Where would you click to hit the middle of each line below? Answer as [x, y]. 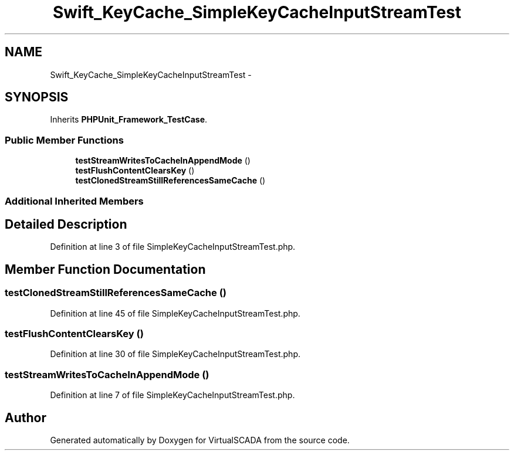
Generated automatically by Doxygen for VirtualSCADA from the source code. [200, 440]
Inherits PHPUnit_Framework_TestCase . [129, 120]
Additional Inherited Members [74, 201]
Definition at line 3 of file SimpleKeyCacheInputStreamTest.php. [173, 247]
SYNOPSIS [37, 97]
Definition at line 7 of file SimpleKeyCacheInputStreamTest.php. [173, 395]
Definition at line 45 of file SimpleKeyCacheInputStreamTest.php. [175, 313]
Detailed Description [66, 224]
